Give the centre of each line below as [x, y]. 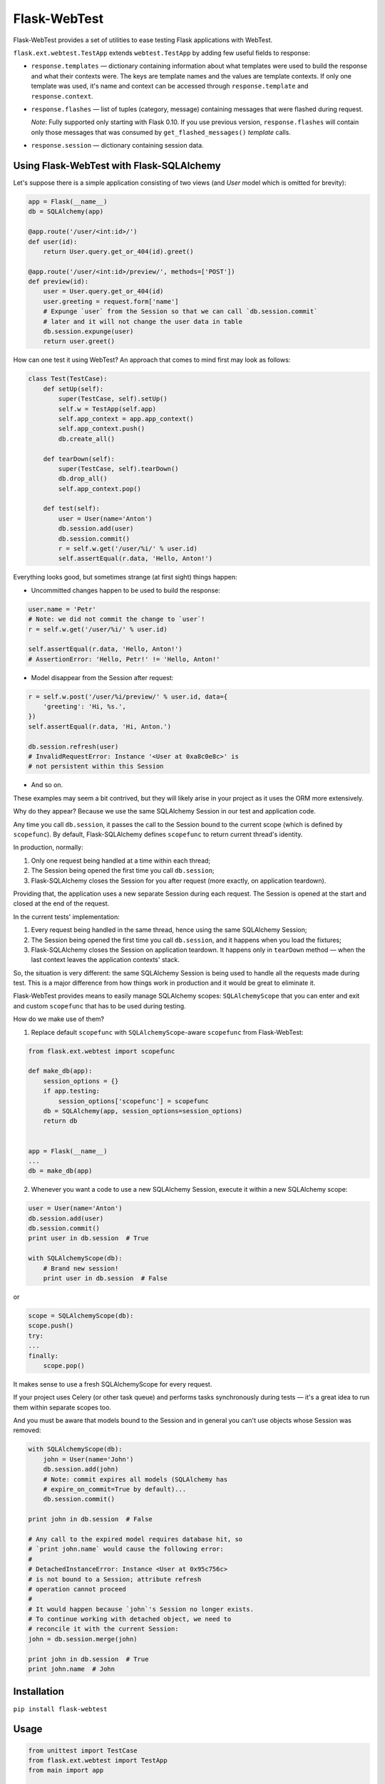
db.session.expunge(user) [88, 331]
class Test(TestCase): [68, 379]
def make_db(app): [60, 1071]
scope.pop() [64, 1365]
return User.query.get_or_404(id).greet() [118, 251]
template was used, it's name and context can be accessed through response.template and [170, 86]
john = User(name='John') [88, 1459]
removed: [27, 1430]
